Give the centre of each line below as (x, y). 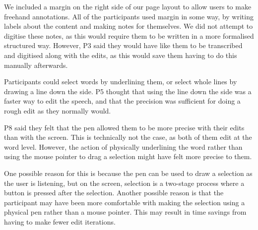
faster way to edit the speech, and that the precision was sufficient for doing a (122, 101)
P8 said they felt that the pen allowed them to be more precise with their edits (124, 127)
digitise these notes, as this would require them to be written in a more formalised (129, 35)
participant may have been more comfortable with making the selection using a (125, 202)
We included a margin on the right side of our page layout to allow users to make (128, 6)
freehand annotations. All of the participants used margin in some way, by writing (129, 16)
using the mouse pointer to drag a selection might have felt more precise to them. (128, 156)
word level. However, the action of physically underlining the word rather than (123, 146)
